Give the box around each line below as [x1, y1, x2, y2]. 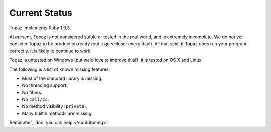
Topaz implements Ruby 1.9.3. [9, 25, 71, 31]
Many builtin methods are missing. [22, 110, 93, 116]
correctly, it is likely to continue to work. [9, 48, 92, 54]
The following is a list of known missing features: [9, 66, 110, 72]
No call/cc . [22, 96, 49, 102]
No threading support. [22, 82, 68, 88]
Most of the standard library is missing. [22, 75, 103, 81]
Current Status [9, 7, 72, 18]
